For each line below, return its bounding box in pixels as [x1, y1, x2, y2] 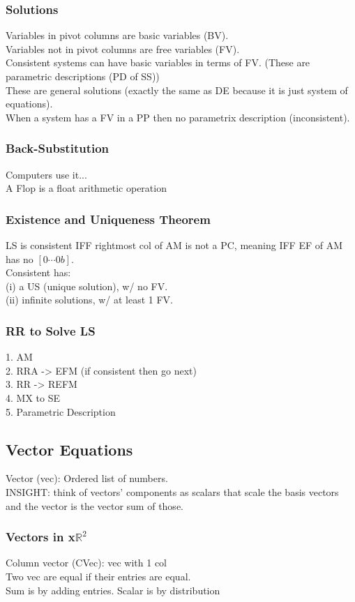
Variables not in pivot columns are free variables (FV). [6, 41, 240, 56]
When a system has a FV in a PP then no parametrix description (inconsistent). [6, 110, 350, 124]
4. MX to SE [6, 390, 60, 405]
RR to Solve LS [6, 322, 96, 339]
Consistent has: [6, 265, 71, 280]
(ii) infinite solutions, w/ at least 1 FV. [6, 292, 173, 307]
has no [6, 251, 33, 266]
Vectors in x [6, 528, 75, 545]
